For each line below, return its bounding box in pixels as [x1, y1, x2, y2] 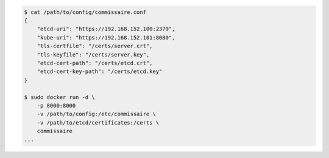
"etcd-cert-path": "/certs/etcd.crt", [37, 60, 153, 66]
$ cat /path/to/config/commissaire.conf [24, 9, 146, 15]
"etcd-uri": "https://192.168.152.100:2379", [37, 26, 175, 33]
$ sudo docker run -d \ [24, 94, 96, 100]
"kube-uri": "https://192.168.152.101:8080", [37, 34, 175, 41]
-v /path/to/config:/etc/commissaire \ [37, 111, 157, 118]
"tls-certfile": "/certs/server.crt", [37, 43, 153, 50]
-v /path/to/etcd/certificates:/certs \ [37, 119, 160, 126]
